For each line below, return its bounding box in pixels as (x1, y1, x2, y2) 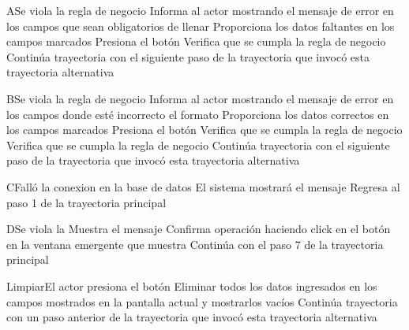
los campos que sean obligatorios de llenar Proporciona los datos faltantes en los (6, 17, 395, 34)
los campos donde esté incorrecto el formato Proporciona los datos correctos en (6, 106, 389, 122)
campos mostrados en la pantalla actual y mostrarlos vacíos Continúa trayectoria (6, 293, 398, 310)
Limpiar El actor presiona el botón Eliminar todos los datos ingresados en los (6, 277, 377, 294)
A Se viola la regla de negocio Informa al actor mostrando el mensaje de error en (6, 2, 394, 18)
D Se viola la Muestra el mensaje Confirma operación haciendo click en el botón (6, 221, 391, 237)
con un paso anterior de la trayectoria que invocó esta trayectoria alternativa (6, 309, 377, 325)
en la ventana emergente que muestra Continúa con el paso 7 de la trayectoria (6, 235, 384, 252)
